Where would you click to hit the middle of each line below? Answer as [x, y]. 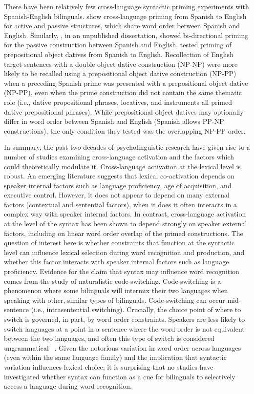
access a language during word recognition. [68, 386]
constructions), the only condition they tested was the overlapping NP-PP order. [125, 130]
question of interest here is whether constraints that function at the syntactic [119, 243]
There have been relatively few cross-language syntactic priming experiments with [127, 6]
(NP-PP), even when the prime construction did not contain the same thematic [123, 92]
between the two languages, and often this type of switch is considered [109, 338]
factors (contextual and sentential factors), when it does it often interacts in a [120, 204]
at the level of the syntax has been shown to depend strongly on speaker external [126, 224]
